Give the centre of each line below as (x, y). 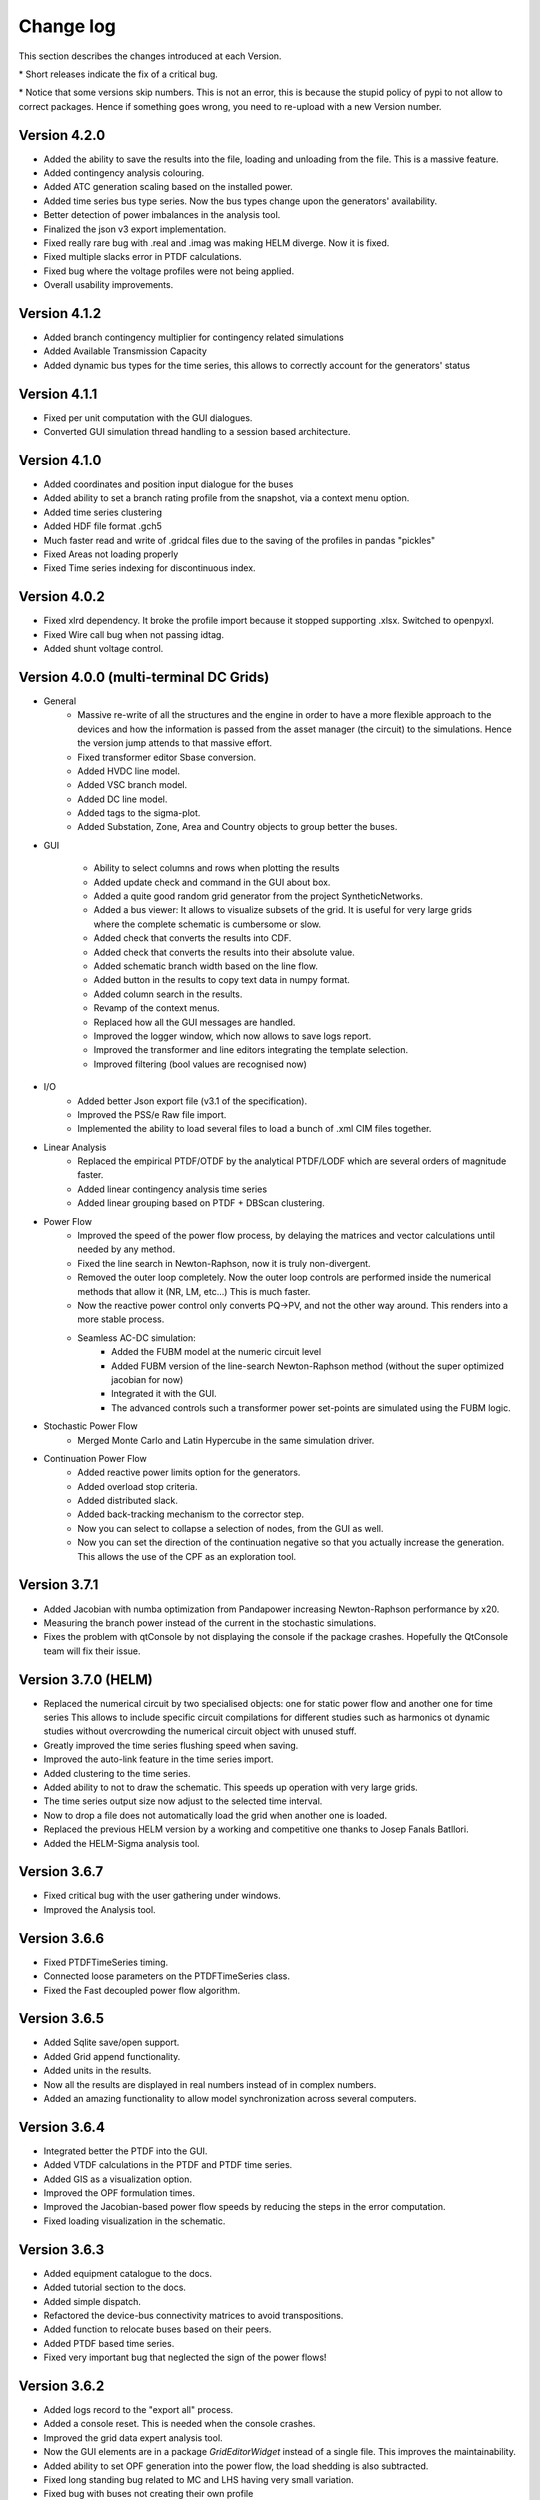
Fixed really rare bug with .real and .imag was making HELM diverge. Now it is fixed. (216, 242)
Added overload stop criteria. (137, 1486)
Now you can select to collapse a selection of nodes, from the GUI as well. (230, 1528)
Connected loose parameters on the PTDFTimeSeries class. (166, 1976)
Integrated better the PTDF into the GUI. (125, 2151)
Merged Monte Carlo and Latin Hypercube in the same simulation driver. (226, 1440)
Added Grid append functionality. (112, 2056)
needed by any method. (126, 1249)
